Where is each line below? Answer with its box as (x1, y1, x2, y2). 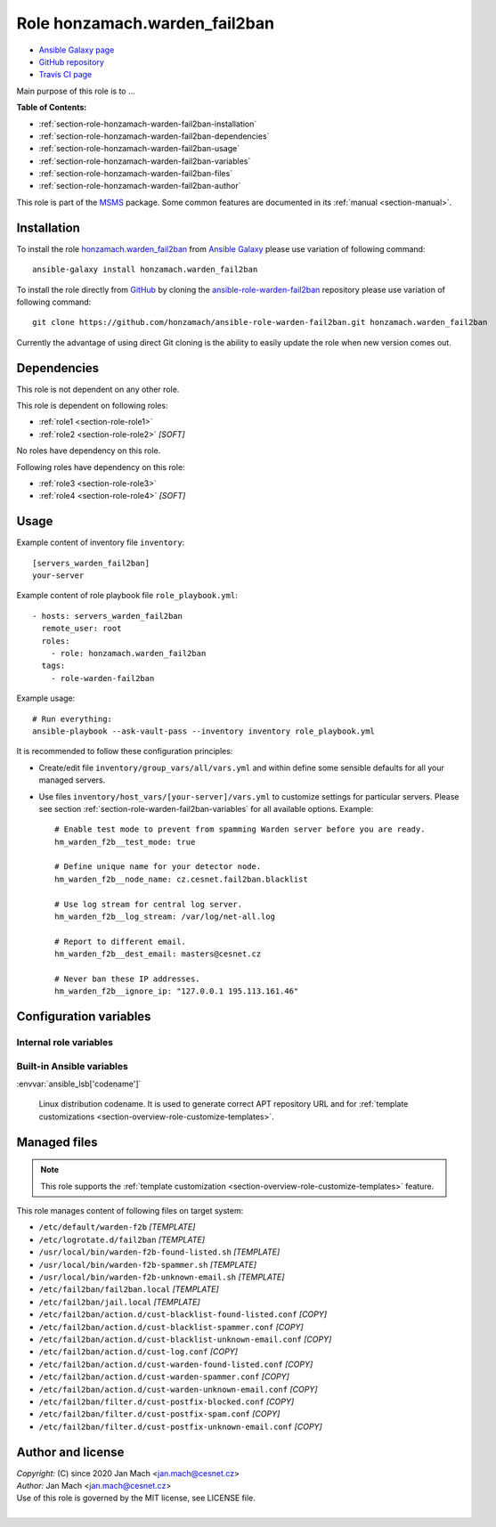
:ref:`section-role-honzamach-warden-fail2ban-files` (38, 168, 233, 179)
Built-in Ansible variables (16, 1060, 128, 1072)
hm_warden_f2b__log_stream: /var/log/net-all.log (54, 912, 276, 922)
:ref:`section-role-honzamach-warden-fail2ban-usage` (38, 143, 240, 154)
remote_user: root (41, 623, 122, 634)
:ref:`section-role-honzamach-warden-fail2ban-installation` (38, 118, 257, 129)
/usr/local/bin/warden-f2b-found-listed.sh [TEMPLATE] (38, 1247, 281, 1257)
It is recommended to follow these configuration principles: (16, 746, 233, 757)
